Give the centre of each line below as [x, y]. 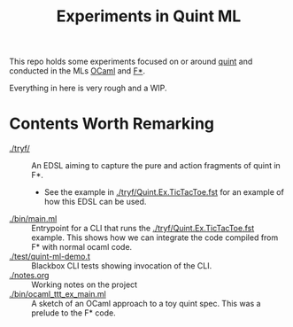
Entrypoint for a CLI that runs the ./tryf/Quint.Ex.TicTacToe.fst [143, 229]
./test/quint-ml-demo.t [50, 257]
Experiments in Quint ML [149, 16]
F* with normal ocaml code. [82, 247]
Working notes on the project [85, 284]
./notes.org [29, 276]
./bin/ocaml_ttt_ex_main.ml [58, 294]
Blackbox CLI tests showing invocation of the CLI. [122, 266]
